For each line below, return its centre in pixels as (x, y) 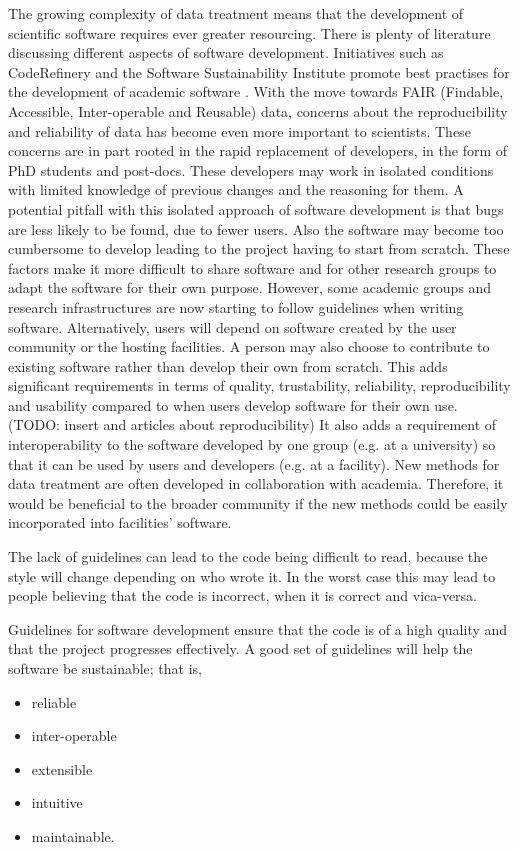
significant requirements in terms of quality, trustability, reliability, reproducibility (259, 385)
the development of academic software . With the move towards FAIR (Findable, (256, 91)
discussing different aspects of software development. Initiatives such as (226, 52)
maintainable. (73, 835)
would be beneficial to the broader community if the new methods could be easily (258, 502)
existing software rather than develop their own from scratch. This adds (228, 365)
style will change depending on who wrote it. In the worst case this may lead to (252, 575)
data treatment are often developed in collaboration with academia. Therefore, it (256, 483)
